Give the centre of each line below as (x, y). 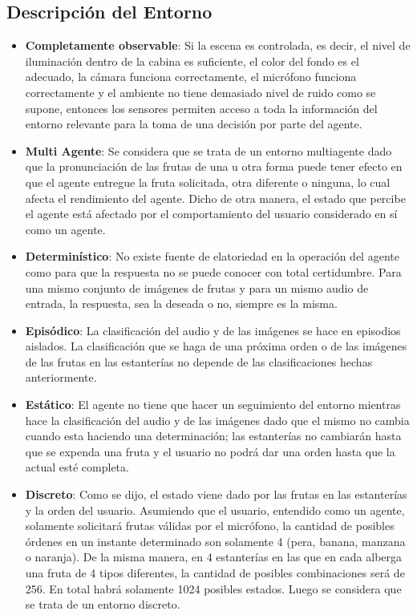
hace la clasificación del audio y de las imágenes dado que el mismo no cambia (217, 420)
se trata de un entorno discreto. (103, 604)
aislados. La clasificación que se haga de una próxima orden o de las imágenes (216, 346)
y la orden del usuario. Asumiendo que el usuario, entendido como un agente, (215, 510)
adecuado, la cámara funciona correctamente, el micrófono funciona (191, 77)
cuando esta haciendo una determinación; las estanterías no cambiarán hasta (213, 436)
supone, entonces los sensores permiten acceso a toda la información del (201, 108)
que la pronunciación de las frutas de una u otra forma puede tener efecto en (214, 166)
